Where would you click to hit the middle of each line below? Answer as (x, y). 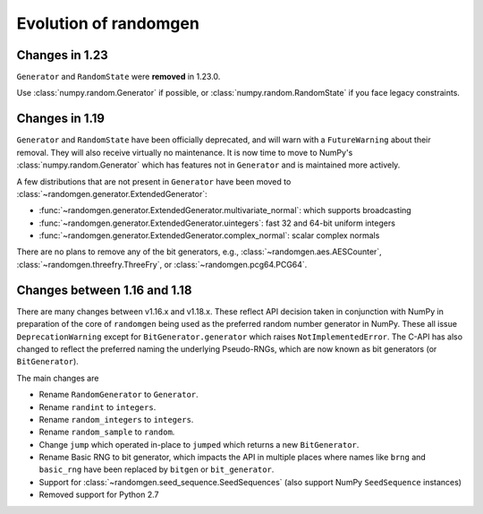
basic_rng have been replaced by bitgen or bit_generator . (157, 469)
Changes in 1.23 (62, 55)
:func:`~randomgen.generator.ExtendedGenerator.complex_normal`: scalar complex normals (209, 236)
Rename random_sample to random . (107, 432)
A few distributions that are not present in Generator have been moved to (154, 181)
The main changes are (58, 378)
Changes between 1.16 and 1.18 (104, 290)
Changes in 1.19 (60, 119)
